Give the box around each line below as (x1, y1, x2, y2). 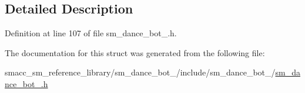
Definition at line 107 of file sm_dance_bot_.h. (5, 27, 177, 39)
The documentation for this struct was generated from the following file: (5, 46, 265, 58)
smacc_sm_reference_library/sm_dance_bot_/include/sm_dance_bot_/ (5, 66, 276, 78)
